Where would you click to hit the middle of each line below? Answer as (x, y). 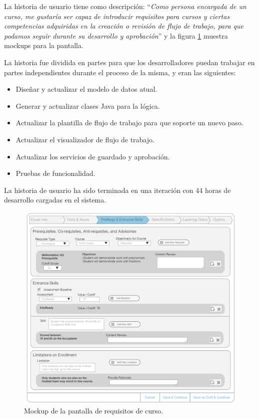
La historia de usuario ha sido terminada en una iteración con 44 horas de (117, 190)
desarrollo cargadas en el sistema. (55, 200)
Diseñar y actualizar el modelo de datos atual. (86, 89)
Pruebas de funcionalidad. (55, 173)
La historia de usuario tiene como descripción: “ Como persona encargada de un (125, 6)
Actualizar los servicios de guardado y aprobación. (93, 156)
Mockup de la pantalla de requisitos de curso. (93, 411)
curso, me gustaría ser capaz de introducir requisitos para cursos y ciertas (117, 16)
